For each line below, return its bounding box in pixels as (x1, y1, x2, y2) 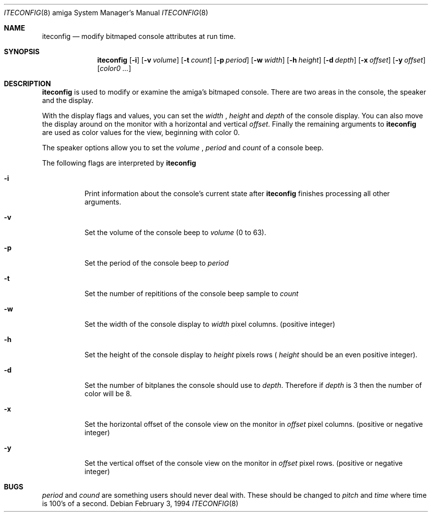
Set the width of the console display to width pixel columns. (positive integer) (84, 320, 335, 328)
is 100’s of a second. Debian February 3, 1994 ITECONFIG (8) (42, 499, 239, 508)
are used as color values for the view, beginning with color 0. (42, 128, 240, 137)
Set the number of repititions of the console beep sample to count (84, 289, 299, 298)
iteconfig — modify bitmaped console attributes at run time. (42, 32, 236, 40)
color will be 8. (84, 389, 132, 398)
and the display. (42, 96, 94, 104)
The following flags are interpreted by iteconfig (42, 159, 196, 167)
